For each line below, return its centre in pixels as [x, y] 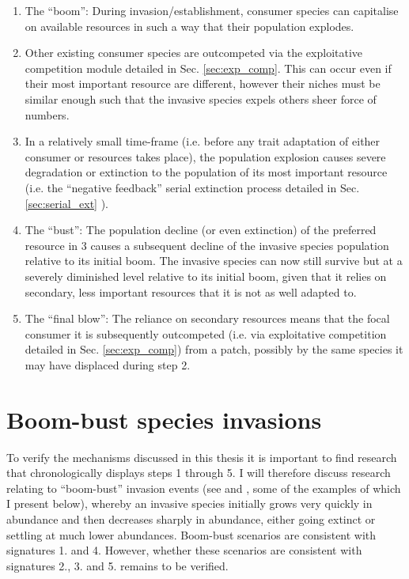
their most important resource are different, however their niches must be [203, 83]
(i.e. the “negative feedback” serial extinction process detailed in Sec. [192, 187]
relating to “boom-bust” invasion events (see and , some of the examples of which [204, 488]
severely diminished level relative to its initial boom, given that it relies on [206, 276]
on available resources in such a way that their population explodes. [189, 26]
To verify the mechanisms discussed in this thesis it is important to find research [202, 457]
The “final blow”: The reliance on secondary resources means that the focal [207, 318]
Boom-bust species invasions [164, 419]
